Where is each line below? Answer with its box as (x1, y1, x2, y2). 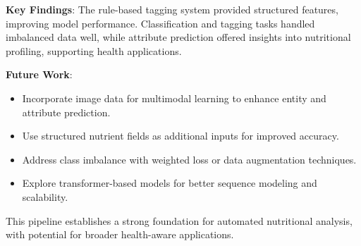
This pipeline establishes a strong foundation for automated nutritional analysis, (6, 213, 353, 228)
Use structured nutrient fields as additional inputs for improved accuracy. (22, 128, 339, 143)
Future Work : (6, 67, 73, 82)
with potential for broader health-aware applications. (6, 227, 234, 242)
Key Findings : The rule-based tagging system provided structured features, (6, 2, 338, 16)
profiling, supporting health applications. (6, 43, 182, 58)
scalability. (22, 189, 68, 204)
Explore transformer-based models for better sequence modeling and (22, 176, 317, 190)
